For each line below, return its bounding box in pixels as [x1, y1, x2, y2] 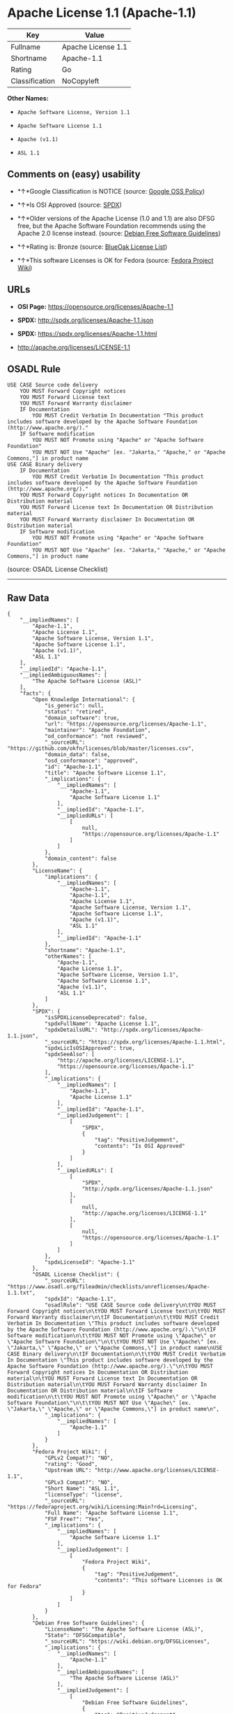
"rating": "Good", [44, 1461, 98, 1468]
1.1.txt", [7, 1290, 36, 1297]
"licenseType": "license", [44, 1491, 123, 1499]
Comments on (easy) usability [7, 168, 141, 180]
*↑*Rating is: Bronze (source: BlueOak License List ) [17, 243, 168, 251]
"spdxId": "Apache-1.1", [44, 1295, 117, 1303]
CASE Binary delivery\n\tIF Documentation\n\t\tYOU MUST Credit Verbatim [7, 1351, 226, 1357]
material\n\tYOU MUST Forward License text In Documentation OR [7, 1375, 198, 1382]
